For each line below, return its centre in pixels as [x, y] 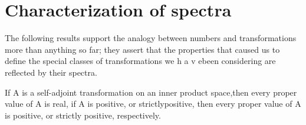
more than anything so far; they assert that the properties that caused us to [142, 49]
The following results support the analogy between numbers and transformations [151, 38]
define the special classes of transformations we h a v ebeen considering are [140, 61]
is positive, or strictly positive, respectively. [83, 115]
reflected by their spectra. [51, 72]
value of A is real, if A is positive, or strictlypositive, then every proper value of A [153, 104]
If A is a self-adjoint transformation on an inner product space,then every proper [151, 92]
